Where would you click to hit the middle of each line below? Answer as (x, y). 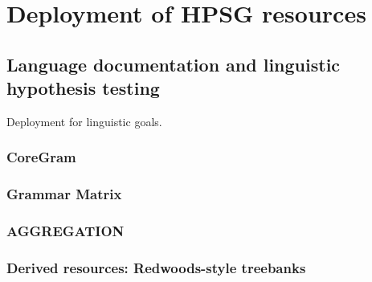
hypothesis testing (83, 88)
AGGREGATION (65, 231)
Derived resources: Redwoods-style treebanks (156, 268)
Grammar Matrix (64, 194)
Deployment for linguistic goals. (84, 121)
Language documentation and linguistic (174, 64)
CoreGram (41, 157)
